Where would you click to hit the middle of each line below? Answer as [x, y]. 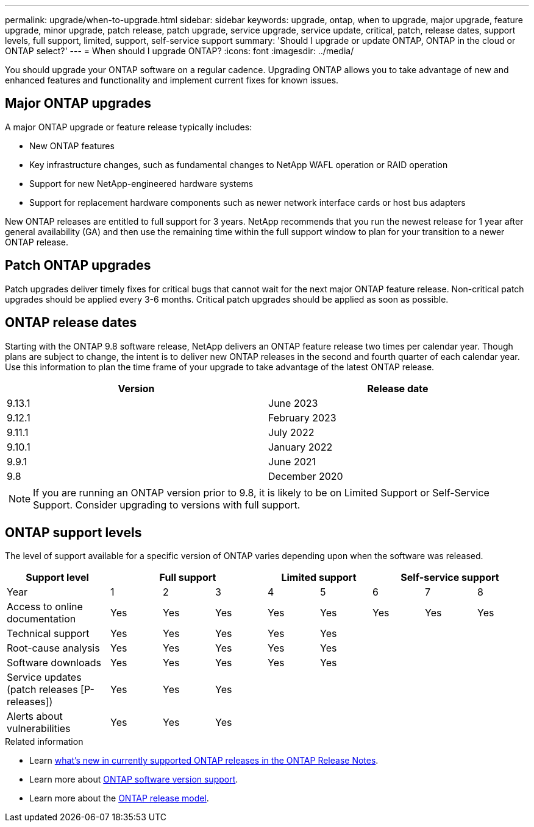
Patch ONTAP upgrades [78, 266]
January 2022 [301, 447]
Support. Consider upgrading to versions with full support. [167, 505]
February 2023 [302, 417]
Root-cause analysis [53, 648]
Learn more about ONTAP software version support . [134, 779]
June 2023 [293, 403]
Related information [44, 742]
